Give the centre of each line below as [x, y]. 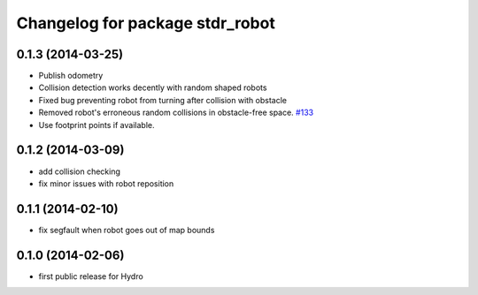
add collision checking [80, 171]
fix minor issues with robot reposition [106, 183]
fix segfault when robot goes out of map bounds [127, 230]
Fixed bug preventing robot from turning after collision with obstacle [163, 100]
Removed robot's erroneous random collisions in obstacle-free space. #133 [176, 113]
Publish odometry [71, 76]
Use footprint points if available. [96, 125]
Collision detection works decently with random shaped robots [153, 87]
